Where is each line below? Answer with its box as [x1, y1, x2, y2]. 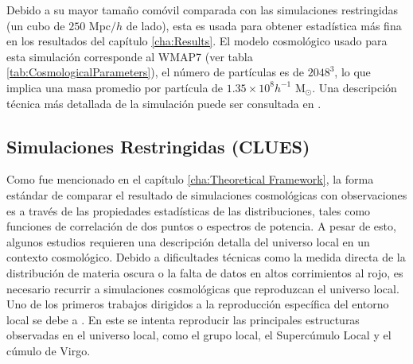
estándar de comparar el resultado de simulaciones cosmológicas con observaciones [6, 186, 407, 203]
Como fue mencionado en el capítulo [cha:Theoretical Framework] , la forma [6, 171, 374, 188]
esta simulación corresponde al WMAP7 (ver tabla [6, 48, 253, 64]
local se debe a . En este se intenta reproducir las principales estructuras [6, 311, 360, 327]
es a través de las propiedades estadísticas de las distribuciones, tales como [6, 202, 371, 219]
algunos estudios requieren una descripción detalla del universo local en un [6, 233, 370, 250]
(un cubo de [6, 17, 65, 33]
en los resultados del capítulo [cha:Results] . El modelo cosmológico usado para [6, 33, 388, 49]
